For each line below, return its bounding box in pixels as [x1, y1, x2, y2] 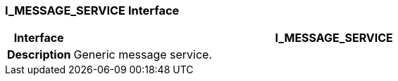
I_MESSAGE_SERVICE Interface [5, 3, 180, 17]
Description [7, 47, 71, 62]
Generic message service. [73, 47, 213, 62]
